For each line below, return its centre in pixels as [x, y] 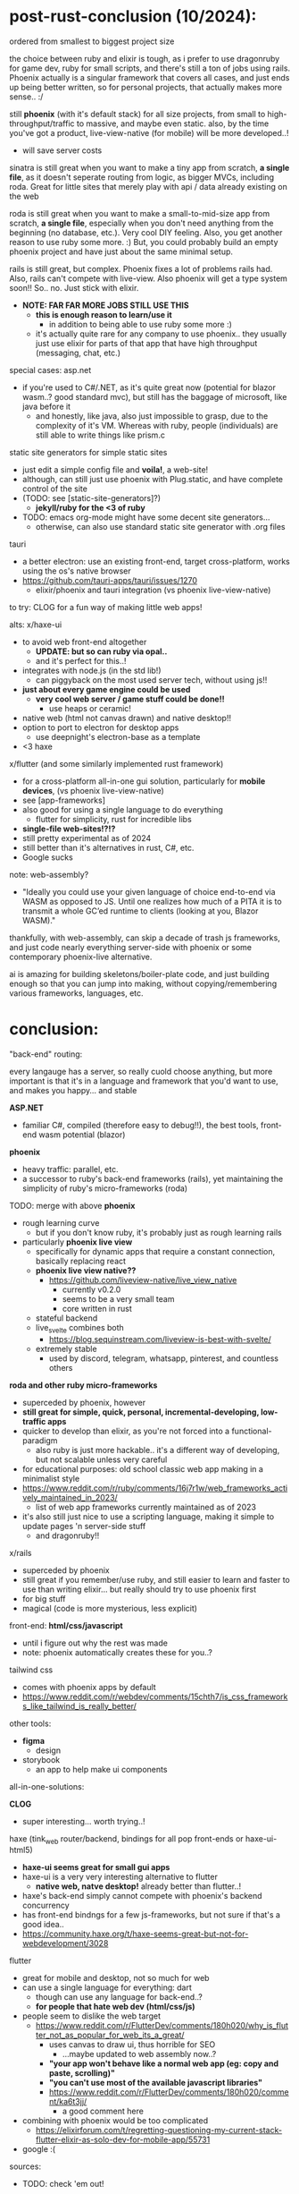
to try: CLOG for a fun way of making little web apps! [106, 607]
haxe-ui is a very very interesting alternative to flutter [120, 1877]
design [48, 1750]
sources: [25, 2166]
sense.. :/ [26, 97]
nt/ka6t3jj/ [68, 2102]
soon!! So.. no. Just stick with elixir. [74, 287]
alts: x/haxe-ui [36, 625]
